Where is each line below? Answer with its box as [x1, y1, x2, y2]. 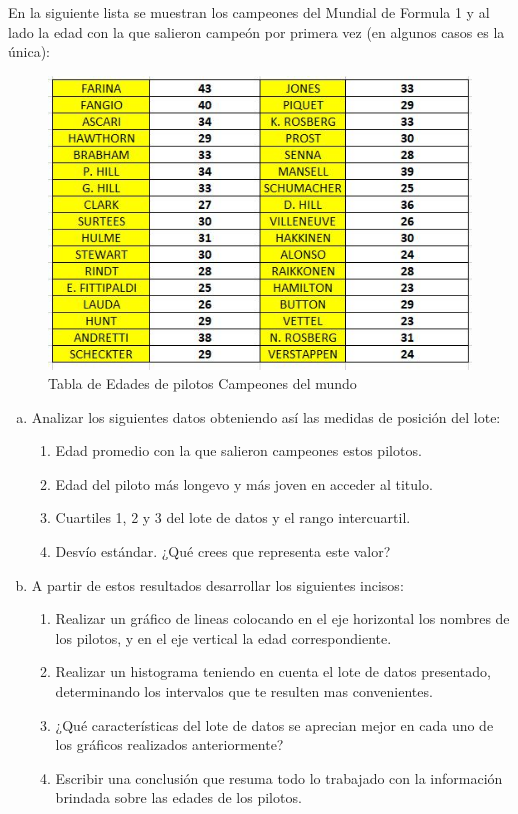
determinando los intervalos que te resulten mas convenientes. [55, 681, 433, 702]
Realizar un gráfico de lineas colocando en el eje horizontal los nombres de [55, 608, 510, 629]
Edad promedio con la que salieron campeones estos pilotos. [55, 440, 422, 461]
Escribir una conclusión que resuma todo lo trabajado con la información [55, 767, 503, 788]
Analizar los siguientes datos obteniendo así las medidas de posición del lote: [31, 406, 501, 427]
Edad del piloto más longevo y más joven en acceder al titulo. [55, 473, 433, 494]
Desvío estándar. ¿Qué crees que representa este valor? [55, 541, 391, 562]
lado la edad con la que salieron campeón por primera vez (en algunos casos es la [8, 21, 505, 42]
